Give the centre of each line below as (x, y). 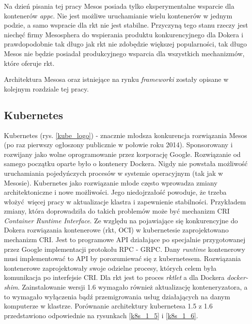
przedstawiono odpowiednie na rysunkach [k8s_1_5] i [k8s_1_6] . (101, 315)
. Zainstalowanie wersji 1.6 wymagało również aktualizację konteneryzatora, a (133, 287)
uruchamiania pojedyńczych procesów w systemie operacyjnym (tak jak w (114, 173)
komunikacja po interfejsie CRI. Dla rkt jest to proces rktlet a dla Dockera (114, 277)
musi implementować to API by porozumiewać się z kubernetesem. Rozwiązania (123, 258)
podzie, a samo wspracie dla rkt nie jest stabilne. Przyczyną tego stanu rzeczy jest (126, 25)
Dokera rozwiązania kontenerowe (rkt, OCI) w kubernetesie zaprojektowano (116, 230)
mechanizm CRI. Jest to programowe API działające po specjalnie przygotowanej (125, 239)
